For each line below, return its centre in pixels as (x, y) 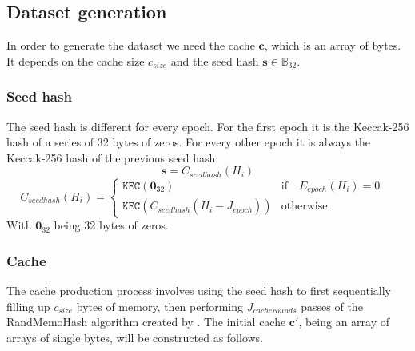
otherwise (304, 207)
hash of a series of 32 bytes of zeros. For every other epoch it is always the (189, 142)
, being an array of (344, 322)
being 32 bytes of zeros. (111, 225)
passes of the (332, 306)
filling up (28, 306)
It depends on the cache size (76, 60)
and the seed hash (215, 60)
